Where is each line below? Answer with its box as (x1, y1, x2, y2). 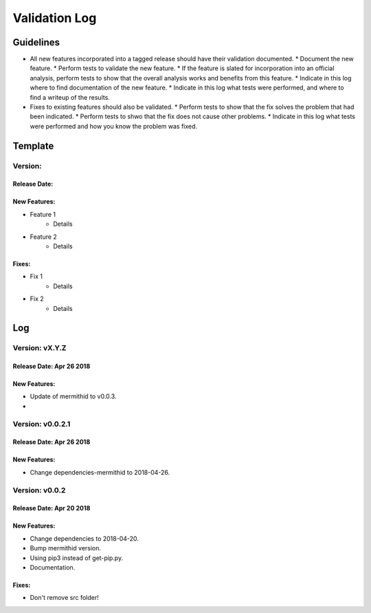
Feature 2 (30, 233, 58, 241)
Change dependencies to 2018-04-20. (30, 534, 139, 543)
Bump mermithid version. (30, 544, 102, 552)
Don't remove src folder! (30, 594, 99, 602)
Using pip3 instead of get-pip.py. (30, 554, 124, 562)
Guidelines (12, 36, 60, 48)
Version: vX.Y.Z (12, 343, 67, 353)
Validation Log (12, 10, 97, 25)
